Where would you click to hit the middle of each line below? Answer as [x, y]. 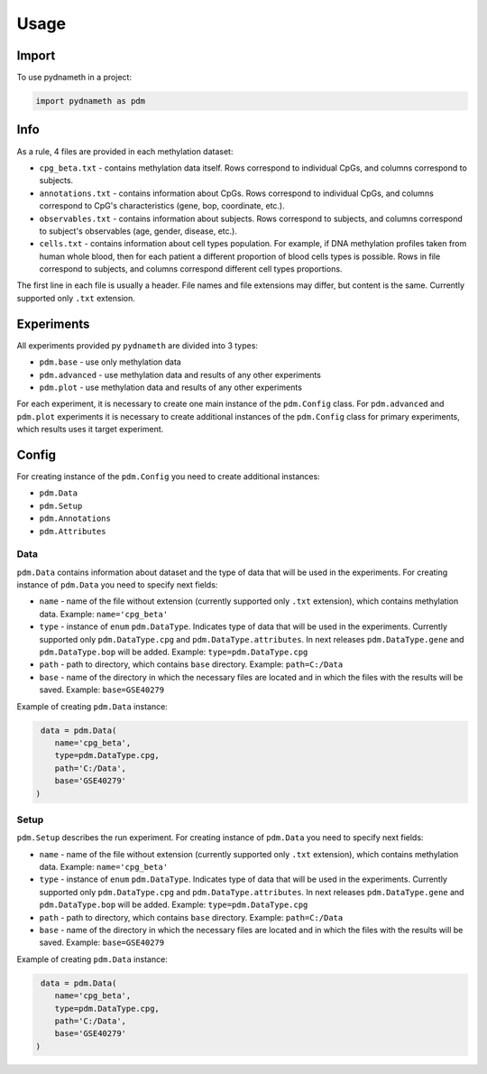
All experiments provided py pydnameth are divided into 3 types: [138, 345]
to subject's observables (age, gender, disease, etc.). [138, 231]
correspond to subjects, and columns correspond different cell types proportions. [191, 269]
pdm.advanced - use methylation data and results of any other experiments [180, 375]
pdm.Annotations [75, 518]
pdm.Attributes [73, 531]
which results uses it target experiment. [90, 430]
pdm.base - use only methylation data [110, 362]
